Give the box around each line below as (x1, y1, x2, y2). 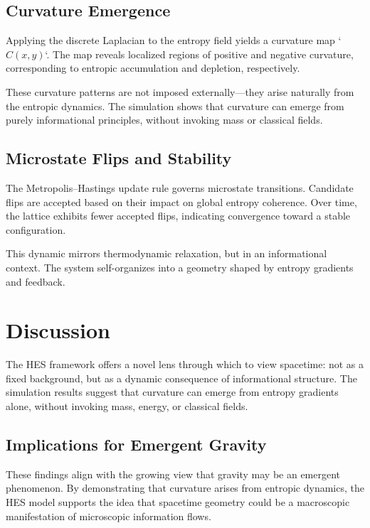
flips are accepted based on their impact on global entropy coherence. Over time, (6, 194, 357, 209)
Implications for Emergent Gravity (6, 433, 267, 456)
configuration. (6, 222, 66, 237)
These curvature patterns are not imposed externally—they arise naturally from (6, 84, 354, 99)
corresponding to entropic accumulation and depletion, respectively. (6, 60, 300, 75)
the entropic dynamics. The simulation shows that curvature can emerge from (6, 98, 344, 113)
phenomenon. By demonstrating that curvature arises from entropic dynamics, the (6, 480, 364, 495)
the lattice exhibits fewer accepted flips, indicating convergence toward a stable (6, 208, 351, 223)
